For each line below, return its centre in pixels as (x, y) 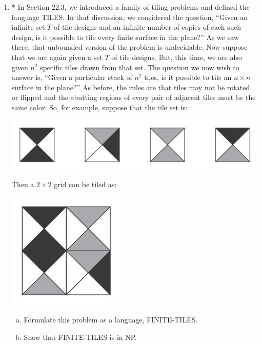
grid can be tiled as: (85, 184)
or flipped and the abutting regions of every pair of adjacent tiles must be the (134, 97)
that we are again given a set (57, 57)
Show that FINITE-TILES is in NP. (80, 337)
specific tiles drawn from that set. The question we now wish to (140, 67)
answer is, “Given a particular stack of (72, 77)
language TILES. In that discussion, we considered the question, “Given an (129, 17)
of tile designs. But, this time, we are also (177, 57)
